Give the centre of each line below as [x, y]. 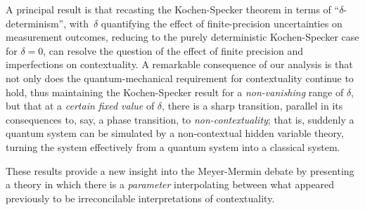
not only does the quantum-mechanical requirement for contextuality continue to [180, 78]
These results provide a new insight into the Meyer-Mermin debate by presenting [180, 170]
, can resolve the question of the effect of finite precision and [173, 50]
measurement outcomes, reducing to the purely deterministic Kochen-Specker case [182, 37]
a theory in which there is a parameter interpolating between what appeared [170, 184]
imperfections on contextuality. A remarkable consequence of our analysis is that [179, 64]
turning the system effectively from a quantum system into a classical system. [173, 146]
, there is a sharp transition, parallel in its [252, 106]
